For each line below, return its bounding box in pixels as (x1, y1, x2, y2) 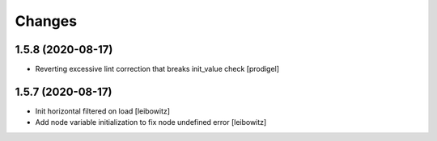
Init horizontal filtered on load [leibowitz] (35, 106, 170, 116)
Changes (15, 12, 77, 30)
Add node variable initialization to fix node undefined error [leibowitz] (35, 118, 267, 127)
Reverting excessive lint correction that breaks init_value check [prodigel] (35, 64, 279, 74)
